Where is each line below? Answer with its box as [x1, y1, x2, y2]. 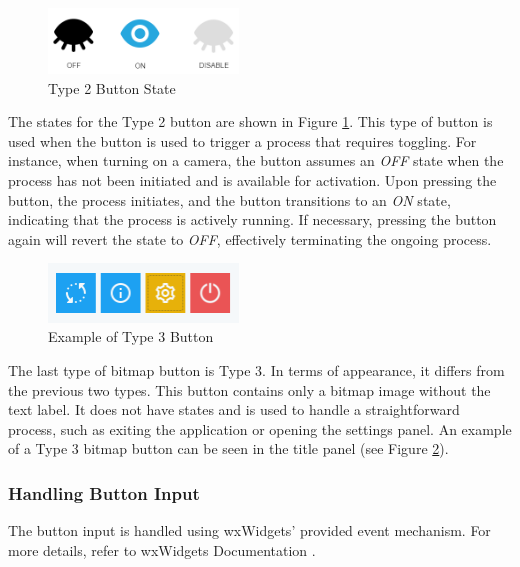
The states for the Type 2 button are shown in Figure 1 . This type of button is [8, 111, 493, 132]
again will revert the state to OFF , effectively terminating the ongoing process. [8, 228, 492, 249]
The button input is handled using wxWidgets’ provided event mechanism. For [8, 520, 491, 541]
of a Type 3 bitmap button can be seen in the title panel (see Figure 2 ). [8, 438, 449, 459]
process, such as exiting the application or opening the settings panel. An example [8, 418, 512, 439]
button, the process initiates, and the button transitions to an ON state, [8, 189, 451, 210]
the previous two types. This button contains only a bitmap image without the [8, 379, 491, 400]
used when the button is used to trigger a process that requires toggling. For [8, 130, 477, 151]
